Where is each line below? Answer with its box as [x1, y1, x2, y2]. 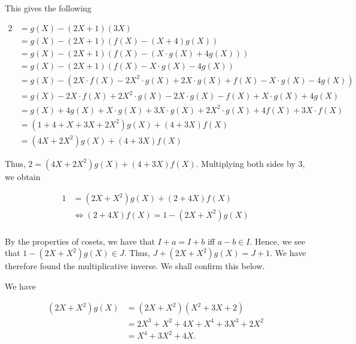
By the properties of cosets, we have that [5, 235, 155, 247]
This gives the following [5, 2, 92, 14]
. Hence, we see [249, 235, 306, 247]
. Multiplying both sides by [196, 157, 296, 169]
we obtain [5, 170, 41, 182]
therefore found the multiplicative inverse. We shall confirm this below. [5, 260, 265, 272]
